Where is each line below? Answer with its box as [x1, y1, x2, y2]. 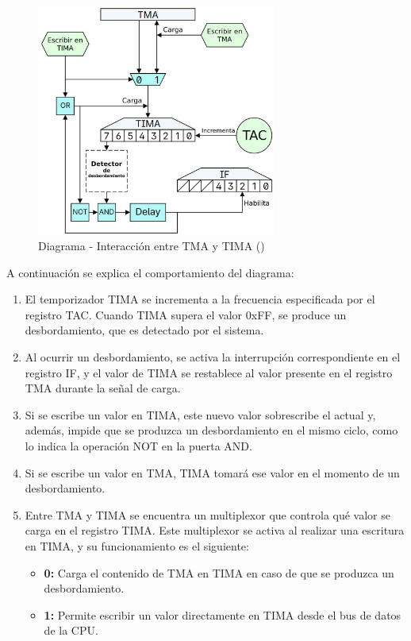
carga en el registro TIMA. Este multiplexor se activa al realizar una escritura [25, 522, 405, 539]
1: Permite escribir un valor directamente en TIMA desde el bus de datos [44, 606, 401, 623]
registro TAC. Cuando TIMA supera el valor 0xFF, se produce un [25, 306, 347, 322]
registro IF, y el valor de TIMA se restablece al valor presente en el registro [25, 364, 393, 380]
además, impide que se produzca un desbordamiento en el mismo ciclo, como [25, 422, 398, 438]
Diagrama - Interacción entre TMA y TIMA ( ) [38, 237, 265, 254]
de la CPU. [44, 622, 98, 639]
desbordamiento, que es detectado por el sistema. [25, 322, 264, 338]
